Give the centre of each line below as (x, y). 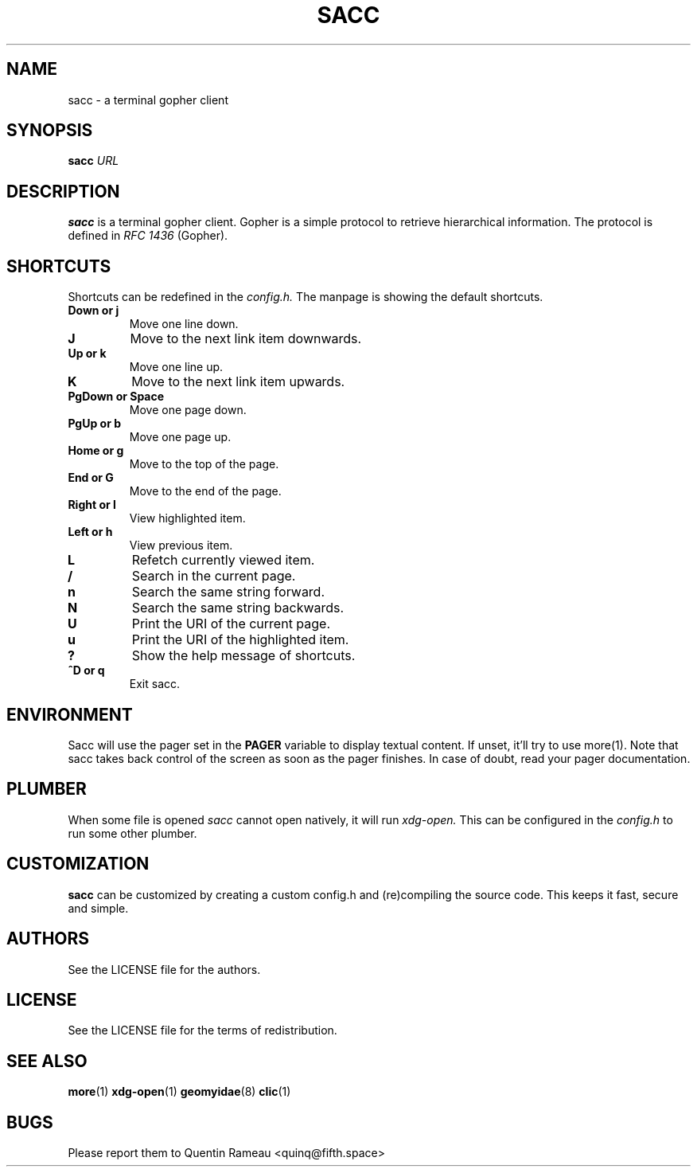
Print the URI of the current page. (231, 624)
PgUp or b (95, 424)
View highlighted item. (187, 518)
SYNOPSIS (50, 131)
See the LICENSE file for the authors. (164, 969)
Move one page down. (188, 410)
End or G (91, 478)
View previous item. (181, 545)
